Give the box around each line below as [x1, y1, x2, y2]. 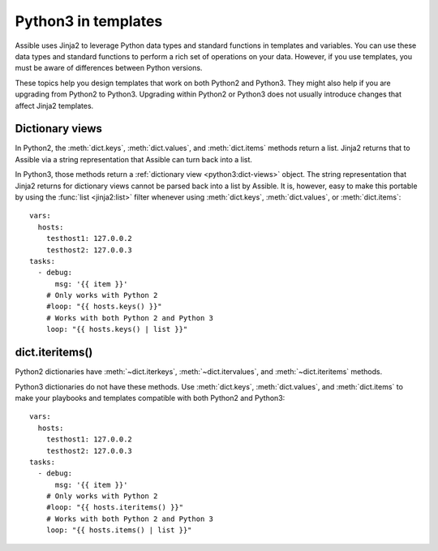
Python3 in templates [15, 12, 163, 30]
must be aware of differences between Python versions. [15, 63, 203, 73]
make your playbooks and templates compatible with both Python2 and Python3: [15, 393, 286, 402]
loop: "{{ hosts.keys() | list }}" [45, 325, 188, 334]
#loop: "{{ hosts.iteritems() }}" [45, 503, 184, 512]
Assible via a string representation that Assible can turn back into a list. [15, 154, 253, 164]
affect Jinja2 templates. [15, 101, 94, 110]
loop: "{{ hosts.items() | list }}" [45, 526, 192, 535]
